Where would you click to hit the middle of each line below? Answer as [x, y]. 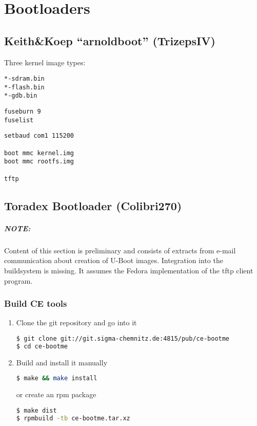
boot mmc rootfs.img [39, 162]
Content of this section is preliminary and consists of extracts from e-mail [120, 250]
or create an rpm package [56, 394]
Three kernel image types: [45, 62]
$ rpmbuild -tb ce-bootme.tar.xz [73, 418]
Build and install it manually [62, 362]
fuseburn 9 [23, 112]
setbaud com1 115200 [39, 136]
